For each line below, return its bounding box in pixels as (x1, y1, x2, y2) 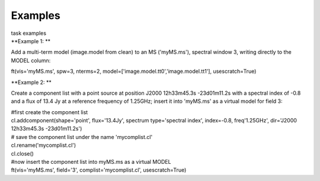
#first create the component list (11, 108, 88, 115)
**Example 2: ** (11, 79, 52, 86)
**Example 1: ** (11, 37, 50, 44)
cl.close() (11, 150, 34, 157)
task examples (11, 30, 47, 37)
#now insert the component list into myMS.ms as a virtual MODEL (11, 159, 171, 166)
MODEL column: (11, 57, 51, 64)
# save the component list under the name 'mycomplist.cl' (11, 133, 153, 140)
